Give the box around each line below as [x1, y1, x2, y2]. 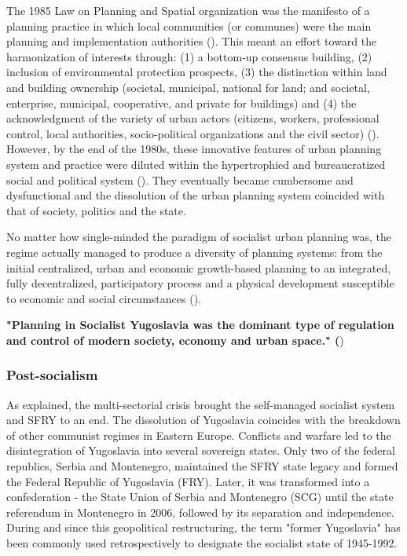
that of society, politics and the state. [6, 202, 186, 218]
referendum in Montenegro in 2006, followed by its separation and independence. [6, 503, 394, 520]
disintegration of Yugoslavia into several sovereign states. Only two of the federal [6, 442, 395, 459]
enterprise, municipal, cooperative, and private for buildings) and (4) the [6, 94, 357, 111]
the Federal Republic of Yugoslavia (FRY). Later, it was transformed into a [6, 473, 370, 489]
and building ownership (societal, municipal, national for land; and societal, [6, 79, 370, 95]
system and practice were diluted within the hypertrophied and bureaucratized [6, 155, 386, 172]
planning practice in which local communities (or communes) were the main [6, 17, 372, 34]
